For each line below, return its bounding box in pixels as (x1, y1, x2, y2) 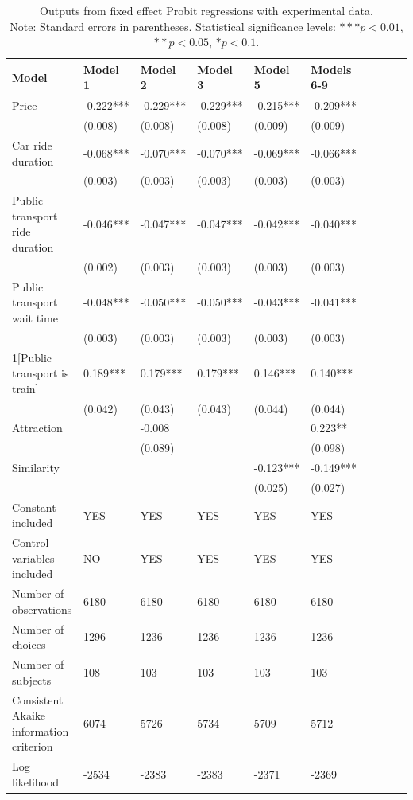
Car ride (12, 136, 52, 153)
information (12, 722, 69, 739)
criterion (12, 738, 53, 755)
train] (12, 380, 39, 396)
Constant (12, 498, 56, 515)
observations (12, 600, 72, 617)
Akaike (12, 707, 45, 724)
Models (311, 60, 352, 77)
